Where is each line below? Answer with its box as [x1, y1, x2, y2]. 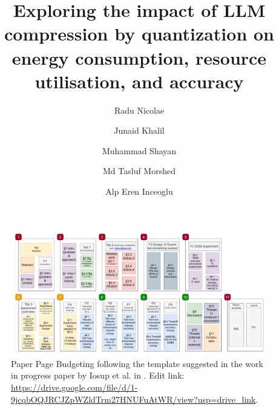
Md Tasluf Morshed [103, 164, 176, 177]
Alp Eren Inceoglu [105, 185, 173, 198]
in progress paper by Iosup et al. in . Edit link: [11, 369, 185, 382]
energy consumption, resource [11, 45, 267, 70]
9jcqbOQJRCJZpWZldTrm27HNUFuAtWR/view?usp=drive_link [11, 392, 256, 405]
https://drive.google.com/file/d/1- [11, 380, 138, 393]
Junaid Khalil [114, 124, 165, 137]
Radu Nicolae [114, 103, 165, 116]
